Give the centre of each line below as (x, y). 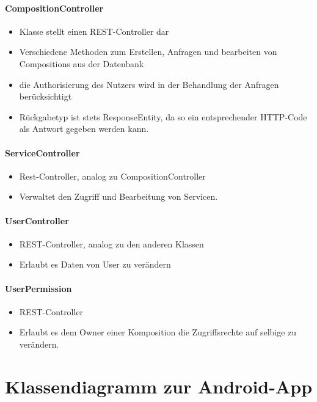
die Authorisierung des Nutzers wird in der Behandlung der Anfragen (149, 84)
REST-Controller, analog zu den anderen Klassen (111, 243)
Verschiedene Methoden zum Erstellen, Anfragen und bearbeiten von (148, 52)
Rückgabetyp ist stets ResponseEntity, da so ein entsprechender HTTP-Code (163, 116)
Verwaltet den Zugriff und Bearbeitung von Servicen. (118, 196)
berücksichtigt (46, 96)
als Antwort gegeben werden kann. (84, 129)
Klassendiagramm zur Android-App (159, 386)
